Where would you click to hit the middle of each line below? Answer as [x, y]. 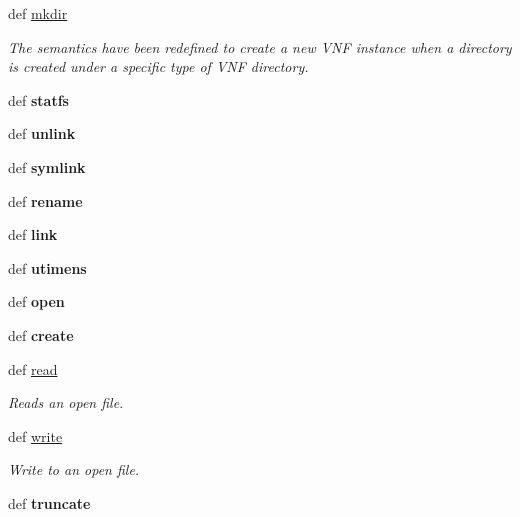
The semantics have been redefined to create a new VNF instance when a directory [260, 46]
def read [33, 368]
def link [33, 234]
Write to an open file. [74, 469]
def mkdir [38, 13]
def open [36, 301]
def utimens [47, 267]
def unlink [42, 133]
